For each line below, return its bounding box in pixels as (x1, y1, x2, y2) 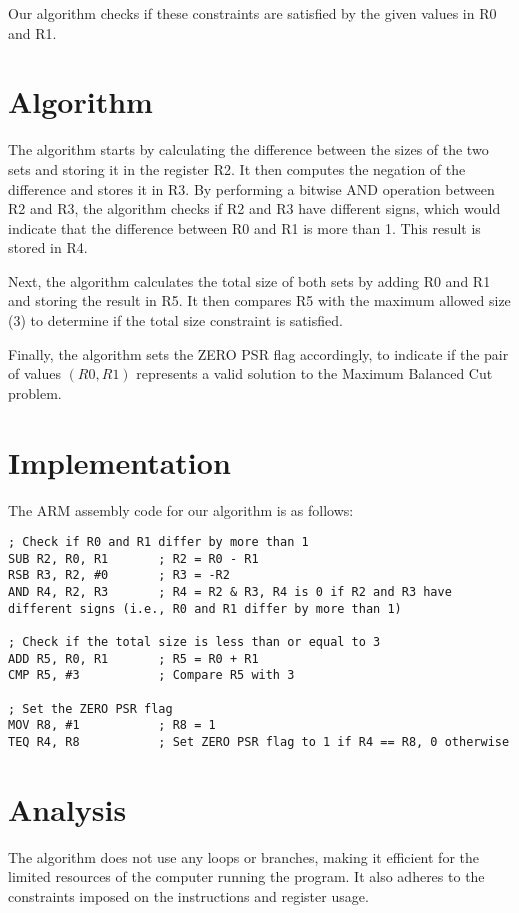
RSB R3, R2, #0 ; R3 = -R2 (8, 568, 230, 583)
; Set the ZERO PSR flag (8, 701, 173, 716)
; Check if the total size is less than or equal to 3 (8, 635, 381, 650)
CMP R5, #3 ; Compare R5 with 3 (8, 668, 295, 683)
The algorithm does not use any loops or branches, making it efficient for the (8, 846, 480, 867)
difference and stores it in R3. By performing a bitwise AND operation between (8, 178, 495, 199)
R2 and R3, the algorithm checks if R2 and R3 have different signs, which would (8, 198, 501, 219)
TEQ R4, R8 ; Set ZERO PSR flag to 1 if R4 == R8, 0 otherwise (8, 735, 510, 750)
